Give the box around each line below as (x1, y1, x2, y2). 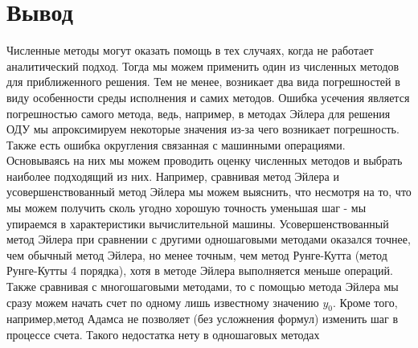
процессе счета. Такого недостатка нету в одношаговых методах (6, 326, 320, 343)
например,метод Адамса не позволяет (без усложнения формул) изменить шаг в (6, 310, 399, 327)
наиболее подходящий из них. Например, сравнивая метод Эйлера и (6, 167, 339, 184)
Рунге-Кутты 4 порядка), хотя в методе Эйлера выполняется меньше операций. (6, 262, 393, 279)
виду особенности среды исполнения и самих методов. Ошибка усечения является (6, 88, 410, 105)
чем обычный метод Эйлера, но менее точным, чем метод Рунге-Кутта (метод (6, 246, 387, 263)
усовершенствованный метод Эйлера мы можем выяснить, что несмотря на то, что (6, 183, 412, 200)
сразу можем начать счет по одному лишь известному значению (6, 293, 319, 310)
